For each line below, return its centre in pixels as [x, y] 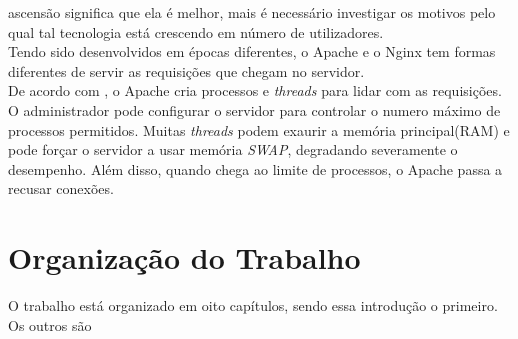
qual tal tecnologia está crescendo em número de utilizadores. [196, 31]
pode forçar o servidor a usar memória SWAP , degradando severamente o [233, 149]
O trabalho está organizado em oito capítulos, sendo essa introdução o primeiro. [253, 305]
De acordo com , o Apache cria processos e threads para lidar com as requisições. [255, 90]
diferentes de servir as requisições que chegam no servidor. [186, 70]
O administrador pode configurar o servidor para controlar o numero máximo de [254, 109]
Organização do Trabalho [184, 257]
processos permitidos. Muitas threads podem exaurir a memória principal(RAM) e [259, 129]
